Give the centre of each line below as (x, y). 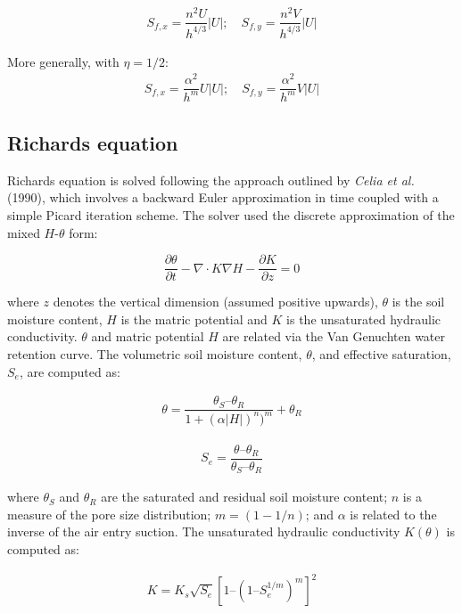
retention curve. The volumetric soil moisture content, (155, 354)
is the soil (418, 302)
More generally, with (63, 61)
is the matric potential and (194, 319)
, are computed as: (70, 371)
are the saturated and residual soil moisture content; (244, 497)
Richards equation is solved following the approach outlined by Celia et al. (211, 180)
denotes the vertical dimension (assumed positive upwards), (215, 302)
